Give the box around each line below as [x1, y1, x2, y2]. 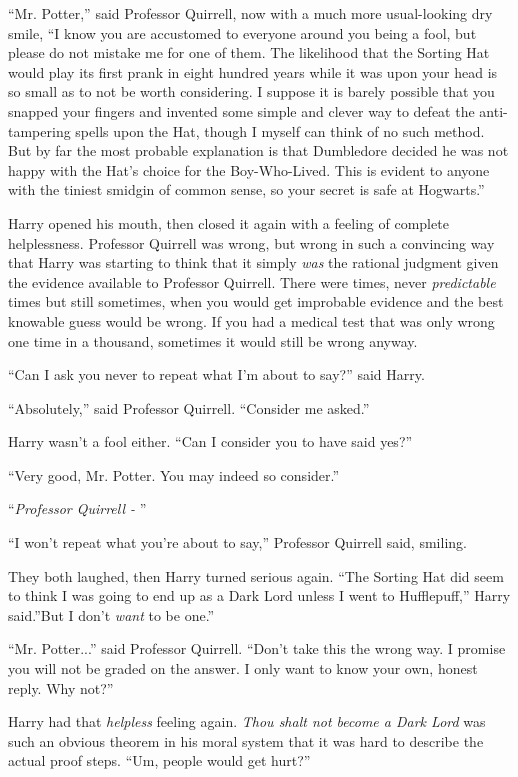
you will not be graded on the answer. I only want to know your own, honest [8, 658, 478, 679]
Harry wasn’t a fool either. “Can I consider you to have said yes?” [8, 431, 413, 452]
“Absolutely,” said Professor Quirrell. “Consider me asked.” [8, 397, 370, 418]
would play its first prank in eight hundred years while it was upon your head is [8, 61, 498, 82]
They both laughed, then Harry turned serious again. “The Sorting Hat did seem [8, 565, 504, 586]
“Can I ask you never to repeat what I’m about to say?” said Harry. [8, 364, 425, 385]
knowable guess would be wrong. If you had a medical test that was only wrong [8, 310, 495, 331]
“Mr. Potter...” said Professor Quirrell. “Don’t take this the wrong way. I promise [8, 638, 506, 659]
